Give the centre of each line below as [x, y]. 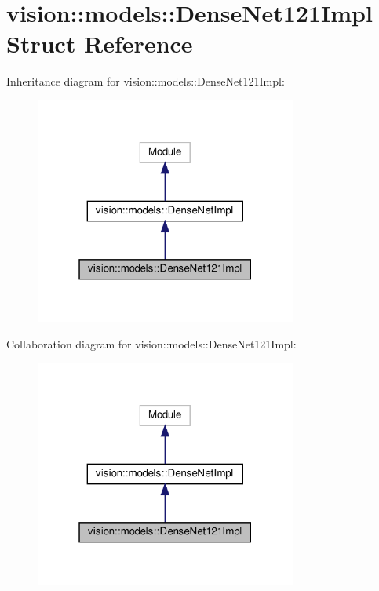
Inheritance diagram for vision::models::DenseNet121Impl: [146, 81]
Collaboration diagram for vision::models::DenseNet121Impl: [151, 344]
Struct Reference [100, 44]
